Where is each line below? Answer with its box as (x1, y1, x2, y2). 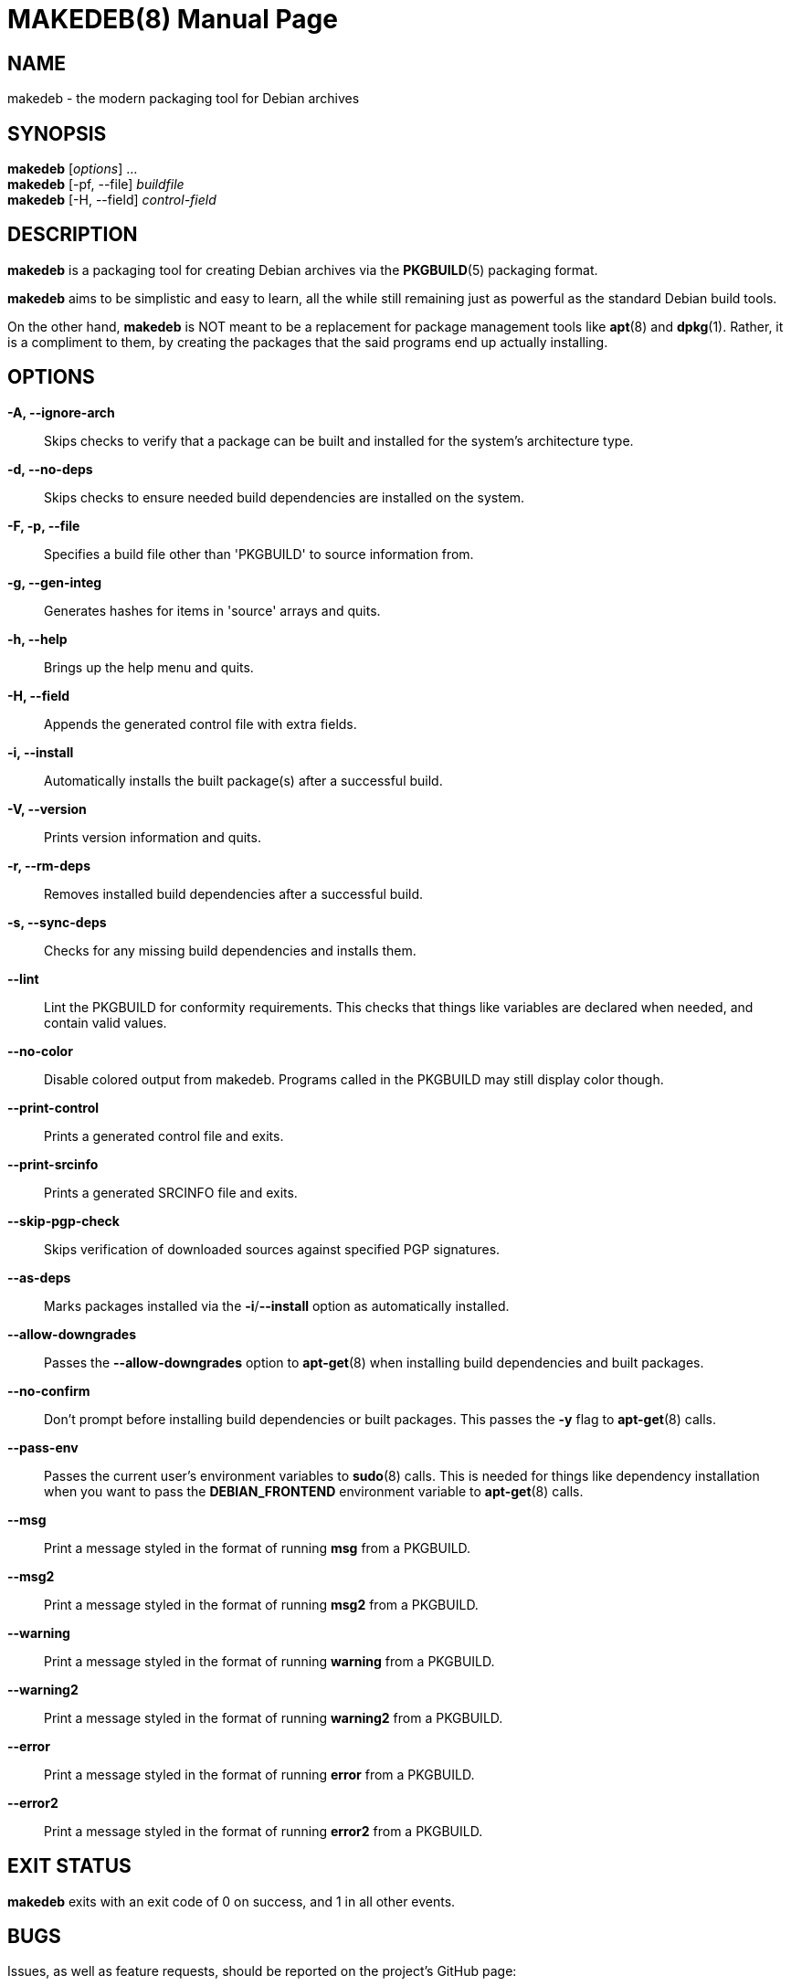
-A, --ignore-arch (7, 404, 115, 420)
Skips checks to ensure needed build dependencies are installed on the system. (44, 489, 525, 505)
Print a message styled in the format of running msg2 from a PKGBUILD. (44, 1596, 479, 1612)
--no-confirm (7, 1382, 90, 1399)
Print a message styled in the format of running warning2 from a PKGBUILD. (44, 1709, 503, 1726)
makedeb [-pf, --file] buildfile (7, 176, 185, 193)
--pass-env (7, 1439, 79, 1455)
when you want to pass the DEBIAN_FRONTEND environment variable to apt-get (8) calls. (44, 1483, 584, 1499)
